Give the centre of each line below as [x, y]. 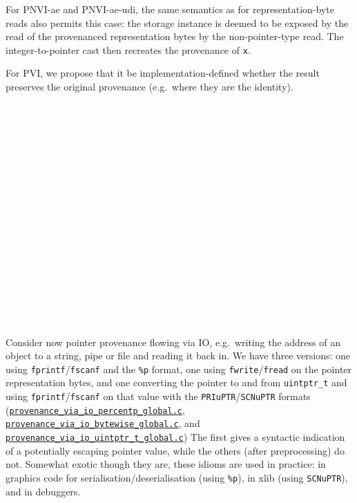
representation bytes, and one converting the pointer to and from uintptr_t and [176, 382]
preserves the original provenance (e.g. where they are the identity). [149, 87]
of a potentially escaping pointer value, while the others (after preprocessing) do [175, 450]
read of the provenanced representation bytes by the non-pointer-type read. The [175, 36]
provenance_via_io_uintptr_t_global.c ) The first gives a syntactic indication [175, 437]
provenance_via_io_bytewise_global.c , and [103, 423]
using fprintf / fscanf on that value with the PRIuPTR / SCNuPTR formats [158, 396]
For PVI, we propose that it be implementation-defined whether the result [163, 73]
